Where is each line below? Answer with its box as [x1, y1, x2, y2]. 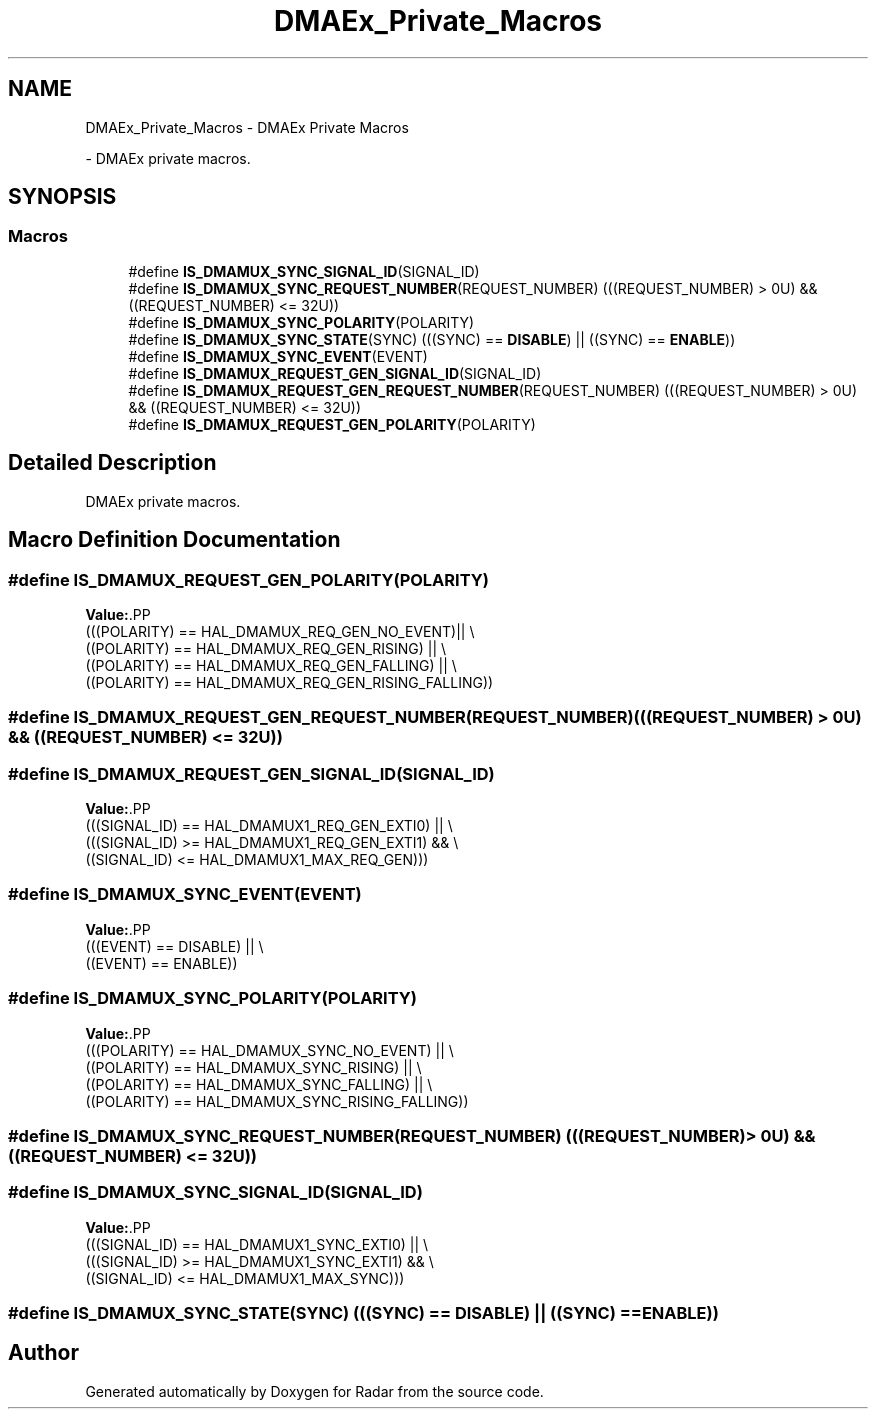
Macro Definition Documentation [8, 527, 341, 553]
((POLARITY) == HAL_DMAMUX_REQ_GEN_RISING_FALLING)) [85, 673, 494, 691]
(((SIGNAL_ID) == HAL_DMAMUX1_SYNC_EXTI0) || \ [85, 1235, 429, 1253]
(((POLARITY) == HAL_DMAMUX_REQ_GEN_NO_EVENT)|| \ [85, 622, 475, 640]
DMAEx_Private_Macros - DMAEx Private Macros [85, 118, 409, 136]
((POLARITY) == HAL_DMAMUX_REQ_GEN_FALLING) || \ [85, 656, 457, 674]
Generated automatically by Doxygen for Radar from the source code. [85, 1382, 544, 1400]
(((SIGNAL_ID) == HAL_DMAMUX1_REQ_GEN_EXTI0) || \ [85, 817, 453, 834]
